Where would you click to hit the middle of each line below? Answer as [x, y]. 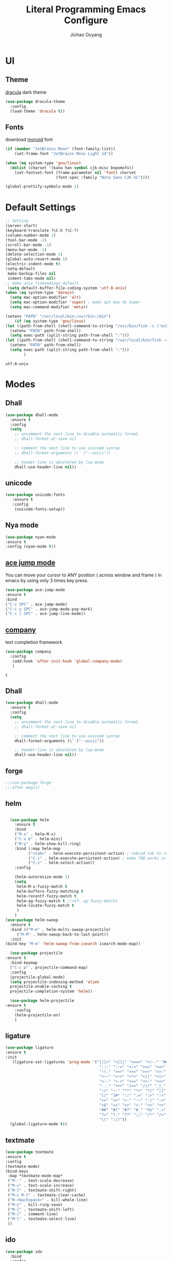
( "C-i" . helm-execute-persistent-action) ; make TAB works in [97, 858]
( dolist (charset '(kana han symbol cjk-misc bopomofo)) [72, 168]
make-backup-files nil [32, 274]
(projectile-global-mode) [38, 977]
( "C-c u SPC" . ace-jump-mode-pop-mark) [49, 609]
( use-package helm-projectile [42, 1001]
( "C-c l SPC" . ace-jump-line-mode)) [46, 614]
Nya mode [22, 525]
